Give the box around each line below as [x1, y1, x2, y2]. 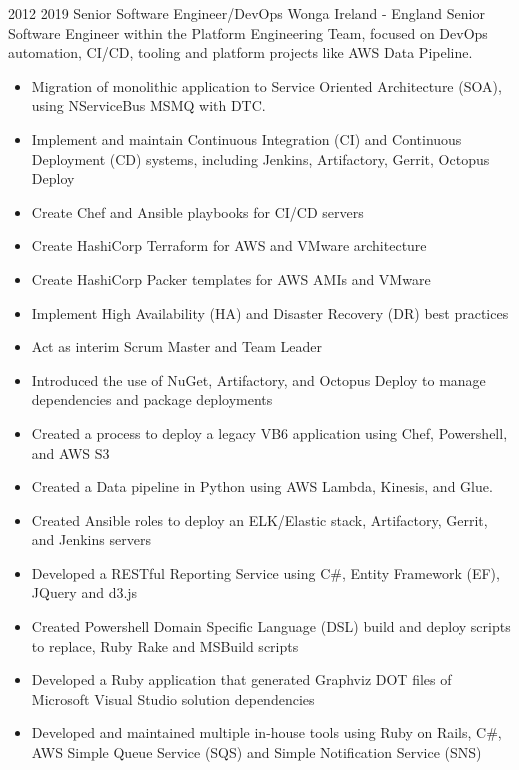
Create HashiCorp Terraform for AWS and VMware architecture [31, 235, 427, 256]
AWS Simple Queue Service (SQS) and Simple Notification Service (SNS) [31, 742, 482, 763]
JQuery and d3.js [31, 582, 138, 603]
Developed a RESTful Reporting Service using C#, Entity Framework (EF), [31, 562, 500, 583]
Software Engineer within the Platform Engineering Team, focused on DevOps [8, 22, 488, 43]
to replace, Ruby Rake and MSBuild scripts [31, 635, 299, 656]
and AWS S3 [31, 442, 110, 463]
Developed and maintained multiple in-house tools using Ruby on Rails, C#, [31, 722, 502, 743]
